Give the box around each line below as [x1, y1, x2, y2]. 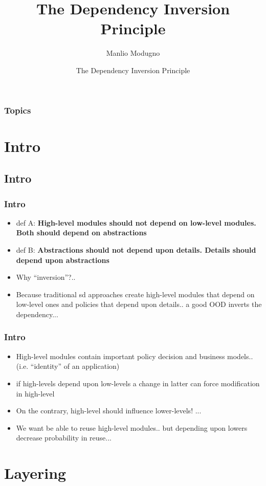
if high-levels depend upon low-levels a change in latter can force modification [16, 378, 260, 388]
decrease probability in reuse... [16, 432, 112, 443]
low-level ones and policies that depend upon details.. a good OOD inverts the [16, 299, 262, 310]
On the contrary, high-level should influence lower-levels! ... [16, 405, 202, 416]
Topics [4, 103, 31, 116]
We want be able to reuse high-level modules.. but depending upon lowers [16, 422, 248, 433]
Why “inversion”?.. [16, 272, 76, 282]
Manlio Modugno [106, 48, 160, 58]
